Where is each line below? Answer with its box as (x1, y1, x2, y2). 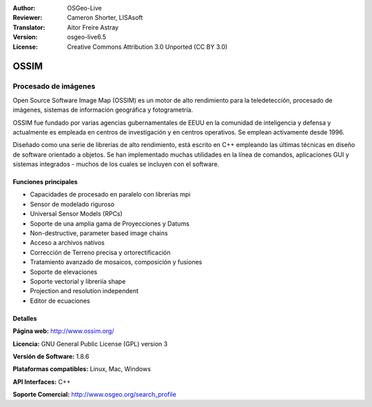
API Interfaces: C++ (12, 377, 71, 386)
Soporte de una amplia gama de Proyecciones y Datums (30, 219, 189, 228)
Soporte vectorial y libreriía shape (30, 277, 126, 286)
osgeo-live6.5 (67, 33, 107, 41)
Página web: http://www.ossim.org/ (12, 327, 114, 335)
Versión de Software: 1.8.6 (12, 352, 90, 360)
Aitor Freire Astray (67, 23, 119, 31)
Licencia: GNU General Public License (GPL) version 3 (12, 339, 168, 348)
